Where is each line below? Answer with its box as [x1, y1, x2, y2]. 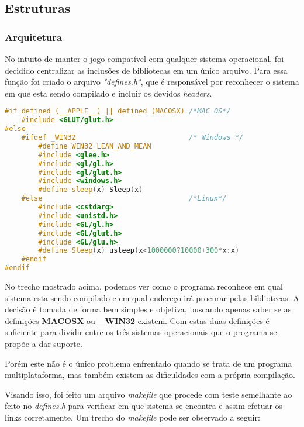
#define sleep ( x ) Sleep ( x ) [38, 185, 143, 194]
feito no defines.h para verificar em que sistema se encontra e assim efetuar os [5, 400, 283, 412]
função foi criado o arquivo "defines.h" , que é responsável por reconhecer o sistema [5, 75, 299, 88]
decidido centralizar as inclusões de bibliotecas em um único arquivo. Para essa [5, 64, 288, 76]
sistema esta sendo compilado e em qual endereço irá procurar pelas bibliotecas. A [5, 291, 299, 304]
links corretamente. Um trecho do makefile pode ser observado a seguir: [5, 411, 260, 423]
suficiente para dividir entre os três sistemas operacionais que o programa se [5, 326, 277, 338]
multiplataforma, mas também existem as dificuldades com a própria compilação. [5, 369, 296, 381]
